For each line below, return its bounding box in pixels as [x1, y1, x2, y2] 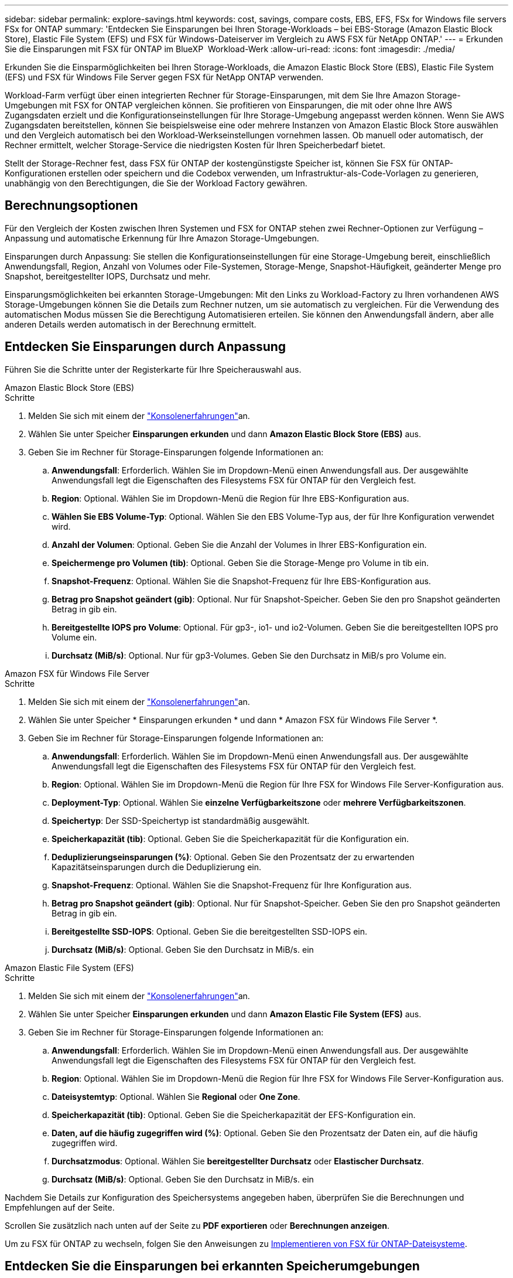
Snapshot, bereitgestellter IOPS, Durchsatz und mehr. [5, 271, 211, 281]
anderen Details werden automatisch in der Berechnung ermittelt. [5, 319, 256, 329]
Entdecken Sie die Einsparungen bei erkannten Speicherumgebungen [5, 1259, 420, 1274]
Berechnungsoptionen [5, 198, 138, 213]
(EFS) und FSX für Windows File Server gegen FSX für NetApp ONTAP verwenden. [5, 72, 324, 82]
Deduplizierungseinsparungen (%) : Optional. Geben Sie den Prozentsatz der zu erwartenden [52, 851, 415, 862]
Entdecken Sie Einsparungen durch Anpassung [5, 339, 286, 355]
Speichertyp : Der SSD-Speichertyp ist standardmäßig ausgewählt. [52, 815, 310, 826]
